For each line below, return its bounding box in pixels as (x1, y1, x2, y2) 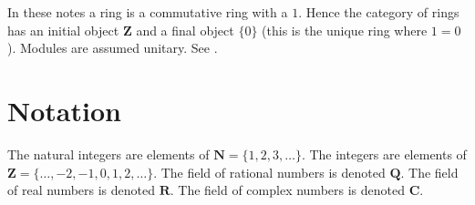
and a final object (136, 20, 234, 39)
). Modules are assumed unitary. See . (7, 38, 218, 57)
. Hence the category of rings (298, 3, 460, 21)
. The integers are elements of (301, 144, 467, 163)
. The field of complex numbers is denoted (170, 180, 406, 200)
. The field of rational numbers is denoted (153, 162, 386, 181)
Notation (7, 91, 121, 128)
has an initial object (7, 20, 119, 39)
